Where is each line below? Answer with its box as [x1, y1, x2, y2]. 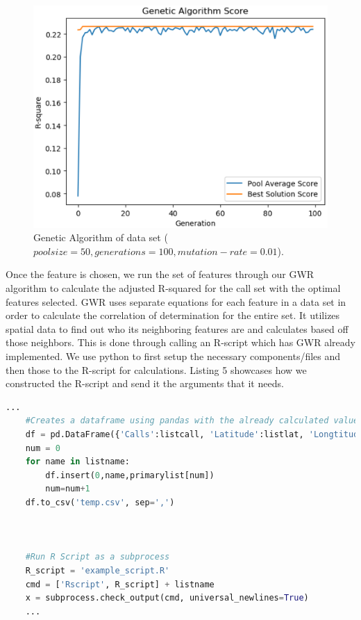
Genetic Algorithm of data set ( [33, 230, 168, 245]
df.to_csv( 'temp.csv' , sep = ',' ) [25, 497, 175, 507]
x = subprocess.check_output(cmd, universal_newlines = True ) [25, 593, 309, 603]
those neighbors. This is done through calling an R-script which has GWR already [6, 335, 355, 350]
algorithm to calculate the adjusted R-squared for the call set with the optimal [6, 281, 341, 295]
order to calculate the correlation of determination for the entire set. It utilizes [6, 308, 340, 323]
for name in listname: [25, 457, 130, 467]
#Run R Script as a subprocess [25, 552, 170, 562]
